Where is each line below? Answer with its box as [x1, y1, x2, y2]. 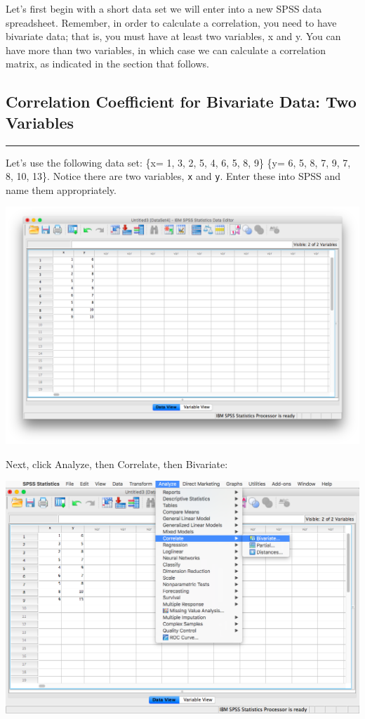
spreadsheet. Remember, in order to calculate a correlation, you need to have [6, 15, 337, 30]
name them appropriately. [6, 182, 117, 197]
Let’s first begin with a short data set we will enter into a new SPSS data [6, 1, 322, 15]
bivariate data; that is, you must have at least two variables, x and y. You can [6, 29, 341, 44]
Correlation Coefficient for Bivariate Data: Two [6, 91, 357, 112]
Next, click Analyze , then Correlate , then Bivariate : [6, 456, 228, 471]
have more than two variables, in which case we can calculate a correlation [6, 42, 326, 57]
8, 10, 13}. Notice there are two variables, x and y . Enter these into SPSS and [6, 169, 341, 183]
